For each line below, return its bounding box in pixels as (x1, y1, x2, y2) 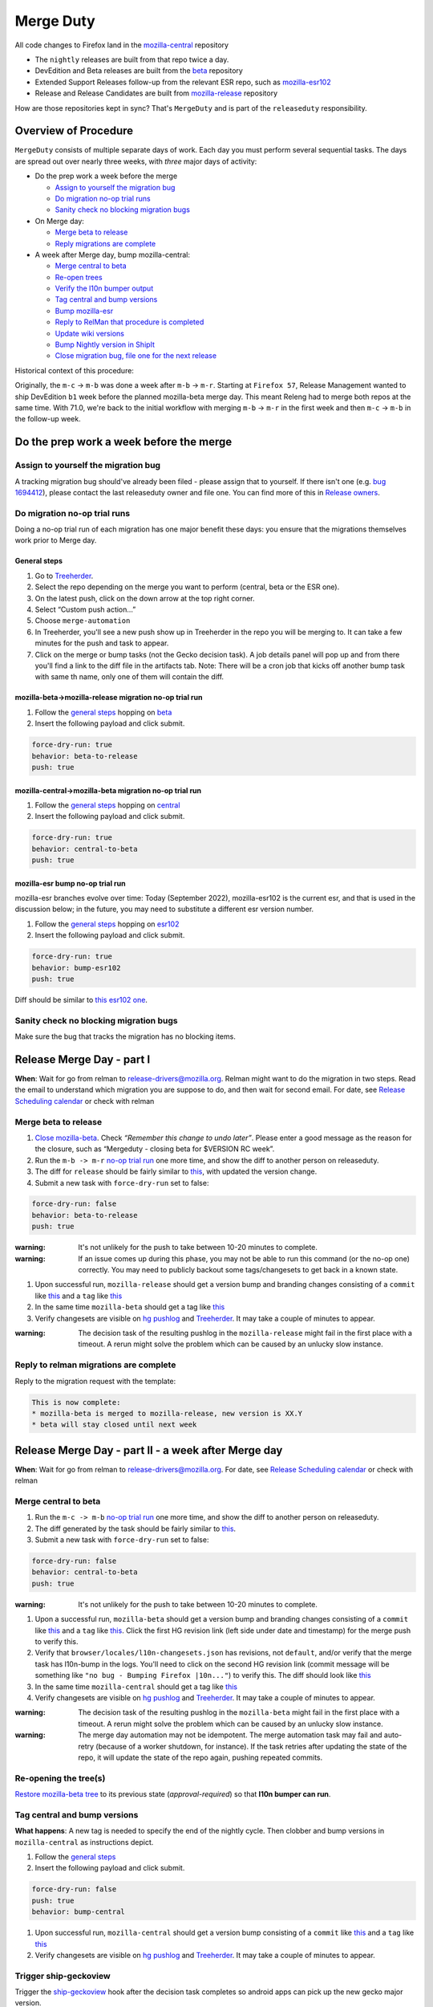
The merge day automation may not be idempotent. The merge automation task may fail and (78, 1730, 382, 1740)
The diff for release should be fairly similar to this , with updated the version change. (34, 1166, 318, 1176)
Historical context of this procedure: (14, 365, 134, 375)
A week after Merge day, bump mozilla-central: (34, 250, 190, 259)
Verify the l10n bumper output (55, 283, 154, 293)
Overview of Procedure (14, 124, 134, 138)
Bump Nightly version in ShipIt (55, 340, 156, 349)
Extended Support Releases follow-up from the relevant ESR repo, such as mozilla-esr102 (34, 77, 332, 87)
